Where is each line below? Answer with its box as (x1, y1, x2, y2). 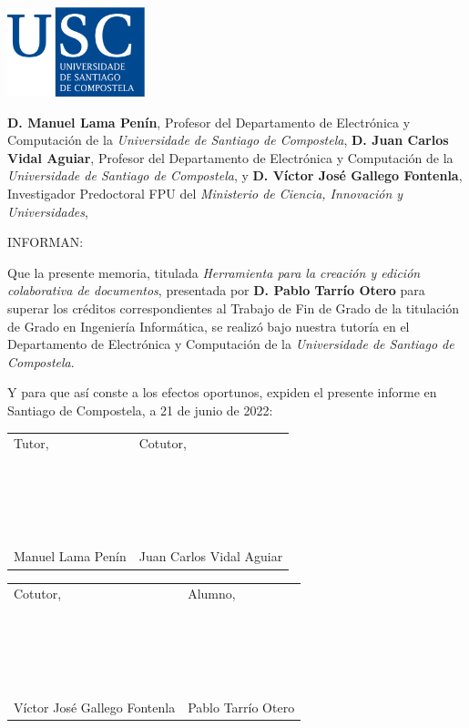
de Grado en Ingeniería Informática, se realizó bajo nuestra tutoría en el (7, 316, 410, 335)
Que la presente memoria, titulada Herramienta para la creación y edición (7, 262, 421, 282)
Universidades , (7, 201, 88, 220)
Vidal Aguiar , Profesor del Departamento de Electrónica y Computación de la (7, 148, 454, 167)
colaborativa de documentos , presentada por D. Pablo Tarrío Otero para (7, 281, 425, 300)
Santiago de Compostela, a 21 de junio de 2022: (7, 400, 273, 419)
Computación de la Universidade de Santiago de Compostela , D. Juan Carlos (7, 130, 449, 149)
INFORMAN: (7, 232, 84, 251)
